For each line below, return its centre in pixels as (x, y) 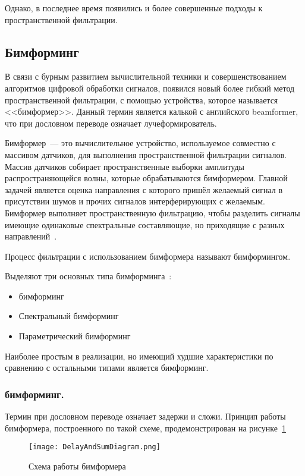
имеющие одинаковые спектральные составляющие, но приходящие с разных (145, 224)
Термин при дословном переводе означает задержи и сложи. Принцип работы (145, 416)
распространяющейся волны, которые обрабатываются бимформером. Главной (146, 178)
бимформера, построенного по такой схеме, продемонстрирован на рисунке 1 (145, 428)
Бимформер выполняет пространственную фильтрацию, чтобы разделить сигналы (152, 212)
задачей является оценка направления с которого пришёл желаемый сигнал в (144, 189)
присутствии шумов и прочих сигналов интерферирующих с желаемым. (135, 201)
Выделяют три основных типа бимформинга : (88, 276)
